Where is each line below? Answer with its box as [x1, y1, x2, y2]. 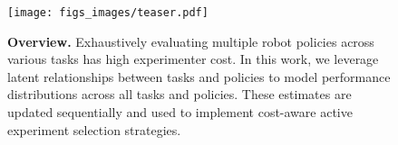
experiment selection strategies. [7, 120, 181, 139]
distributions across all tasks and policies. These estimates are [7, 85, 352, 104]
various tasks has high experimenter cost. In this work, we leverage [7, 50, 379, 68]
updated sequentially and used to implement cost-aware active [7, 103, 353, 122]
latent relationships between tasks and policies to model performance [7, 67, 391, 86]
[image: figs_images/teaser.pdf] [7, 6, 209, 19]
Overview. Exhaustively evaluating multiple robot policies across [7, 32, 374, 50]
